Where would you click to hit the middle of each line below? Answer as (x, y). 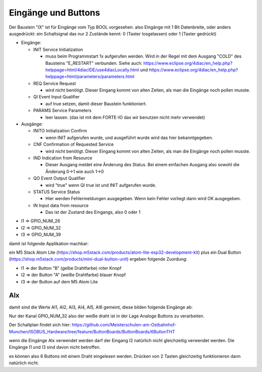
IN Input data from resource (61, 205)
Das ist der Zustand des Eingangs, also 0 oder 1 (93, 212)
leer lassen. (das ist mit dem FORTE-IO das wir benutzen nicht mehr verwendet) (125, 117)
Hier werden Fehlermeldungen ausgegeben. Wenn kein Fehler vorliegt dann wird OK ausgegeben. (143, 199)
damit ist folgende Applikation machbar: (49, 243)
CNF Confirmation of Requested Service (74, 144)
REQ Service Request (55, 83)
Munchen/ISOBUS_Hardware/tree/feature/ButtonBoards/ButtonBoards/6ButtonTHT (92, 331)
